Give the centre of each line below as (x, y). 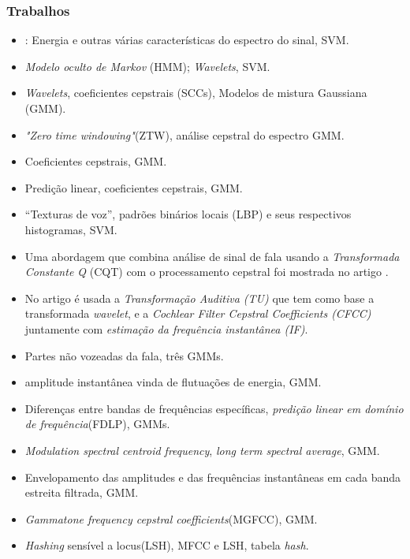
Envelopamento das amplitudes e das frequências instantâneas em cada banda (213, 477)
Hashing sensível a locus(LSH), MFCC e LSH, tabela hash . (167, 545)
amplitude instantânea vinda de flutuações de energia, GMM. (173, 382)
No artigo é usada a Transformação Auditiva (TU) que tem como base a (199, 298)
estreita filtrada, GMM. (82, 492)
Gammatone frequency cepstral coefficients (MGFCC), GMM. (171, 518)
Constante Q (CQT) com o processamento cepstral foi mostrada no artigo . (207, 272)
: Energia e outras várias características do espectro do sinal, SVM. (187, 40)
